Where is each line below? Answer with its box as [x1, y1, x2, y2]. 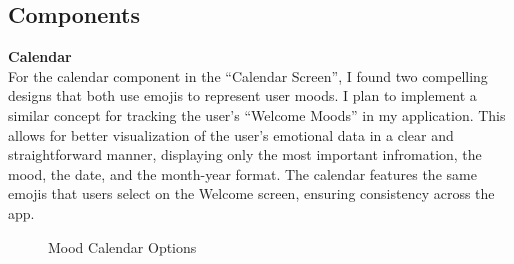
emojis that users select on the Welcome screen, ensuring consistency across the [8, 183, 495, 204]
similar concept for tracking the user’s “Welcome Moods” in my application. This [8, 104, 506, 125]
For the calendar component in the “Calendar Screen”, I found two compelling [8, 65, 488, 86]
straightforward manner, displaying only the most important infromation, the [8, 144, 482, 165]
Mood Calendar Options [48, 236, 197, 257]
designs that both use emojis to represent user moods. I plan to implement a [8, 85, 477, 106]
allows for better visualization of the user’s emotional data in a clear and [8, 124, 454, 145]
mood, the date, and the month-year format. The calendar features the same [8, 163, 477, 184]
